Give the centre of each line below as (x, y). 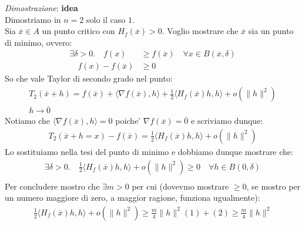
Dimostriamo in (33, 19)
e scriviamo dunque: (227, 121)
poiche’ (128, 121)
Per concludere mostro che (52, 186)
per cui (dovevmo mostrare (180, 186)
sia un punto (271, 31)
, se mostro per (274, 186)
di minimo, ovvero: (38, 42)
